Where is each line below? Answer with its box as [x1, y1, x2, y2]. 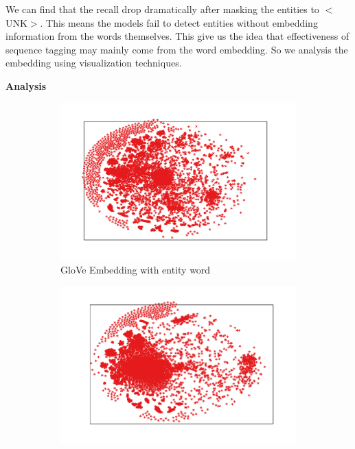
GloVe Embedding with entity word [60, 262, 211, 276]
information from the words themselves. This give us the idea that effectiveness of [5, 29, 350, 43]
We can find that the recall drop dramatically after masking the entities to [5, 2, 319, 16]
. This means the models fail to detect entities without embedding [40, 15, 318, 29]
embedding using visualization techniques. [5, 56, 182, 70]
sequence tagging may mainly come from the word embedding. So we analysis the [5, 42, 348, 56]
